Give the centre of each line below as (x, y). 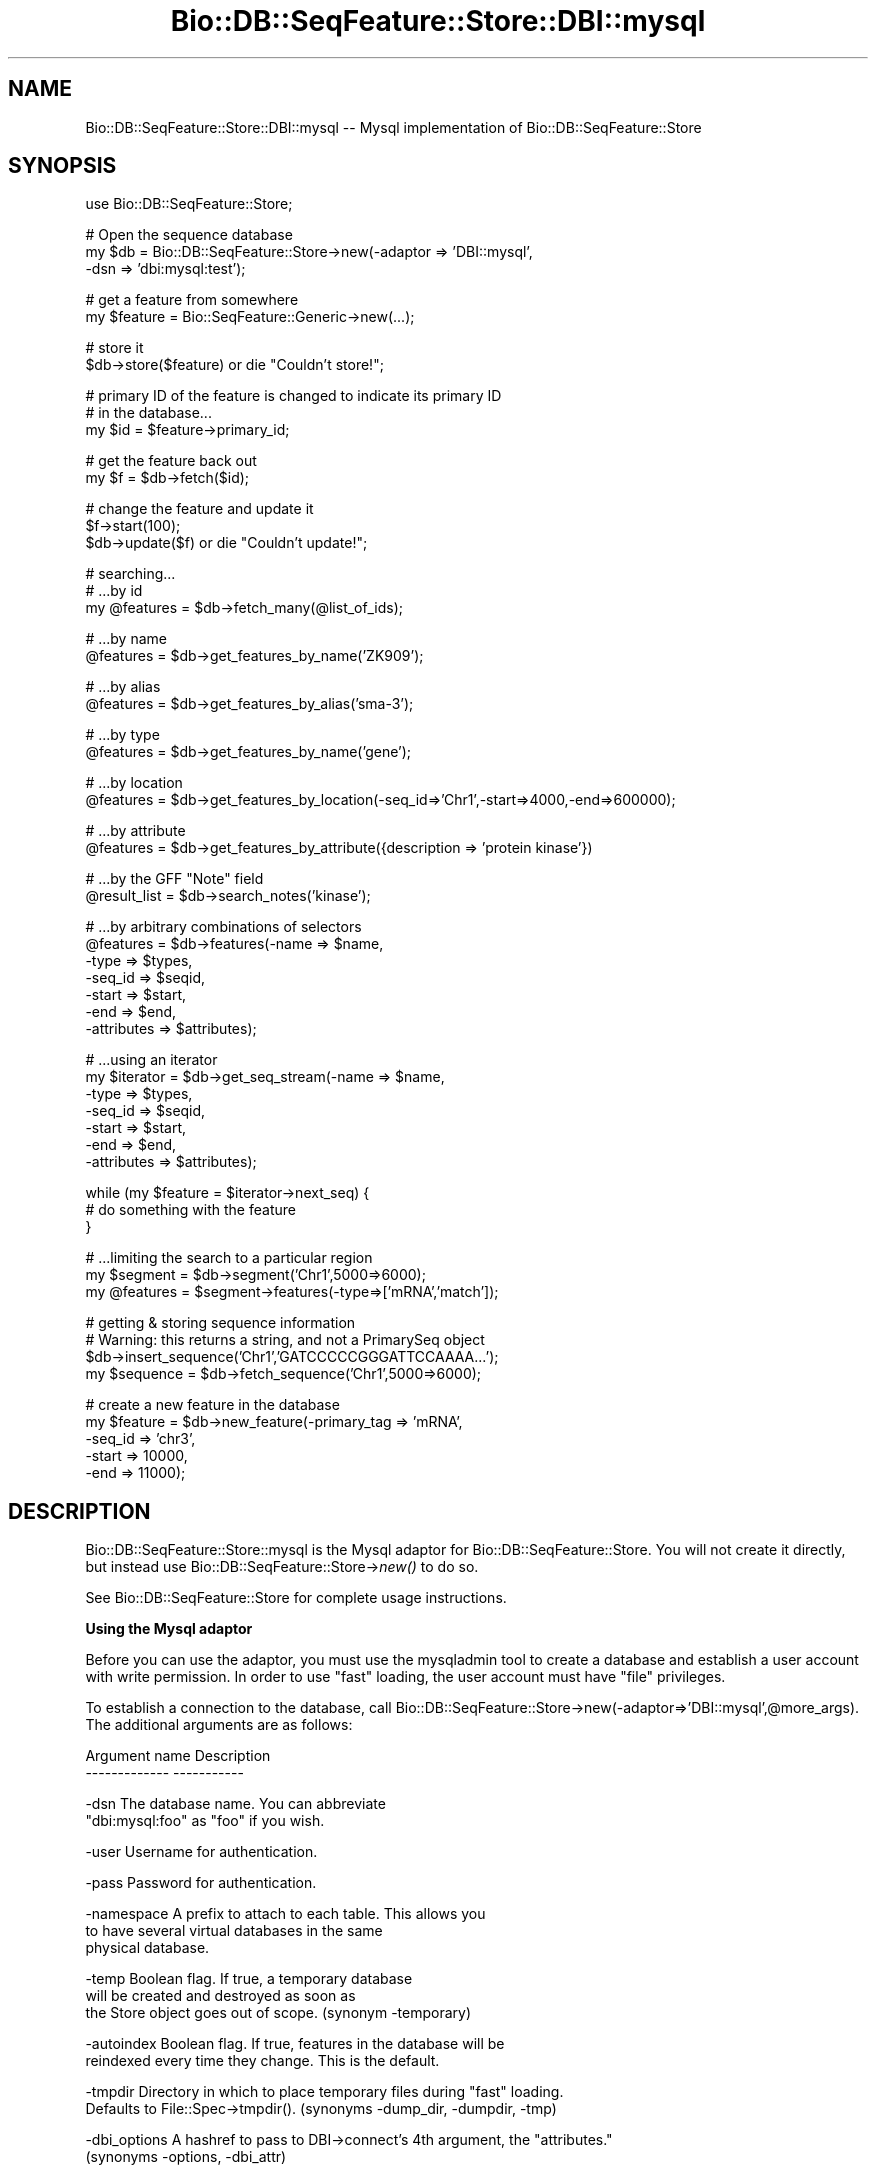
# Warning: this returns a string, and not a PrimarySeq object (285, 1340)
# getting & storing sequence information (220, 1323)
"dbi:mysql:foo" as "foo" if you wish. (205, 1821)
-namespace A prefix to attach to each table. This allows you (285, 1914)
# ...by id (114, 591)
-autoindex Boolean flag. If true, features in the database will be (295, 2044)
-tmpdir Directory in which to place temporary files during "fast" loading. (324, 2092)
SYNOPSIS (62, 166)
